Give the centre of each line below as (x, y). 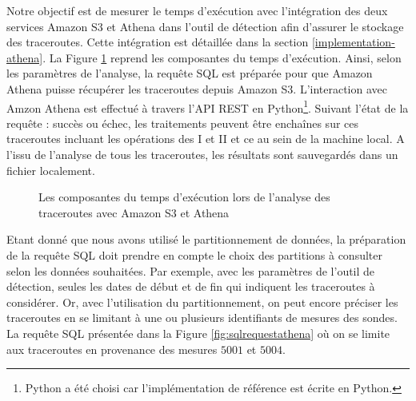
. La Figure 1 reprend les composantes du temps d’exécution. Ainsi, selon (222, 57)
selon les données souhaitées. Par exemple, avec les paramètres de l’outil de (191, 270)
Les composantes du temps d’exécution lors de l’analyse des (184, 197)
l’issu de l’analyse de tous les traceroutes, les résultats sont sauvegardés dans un (202, 154)
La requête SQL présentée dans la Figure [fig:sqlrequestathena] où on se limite (198, 333)
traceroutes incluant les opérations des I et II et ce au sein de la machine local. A (206, 139)
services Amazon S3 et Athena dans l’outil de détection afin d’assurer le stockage (205, 26)
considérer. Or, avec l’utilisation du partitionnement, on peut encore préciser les (202, 302)
